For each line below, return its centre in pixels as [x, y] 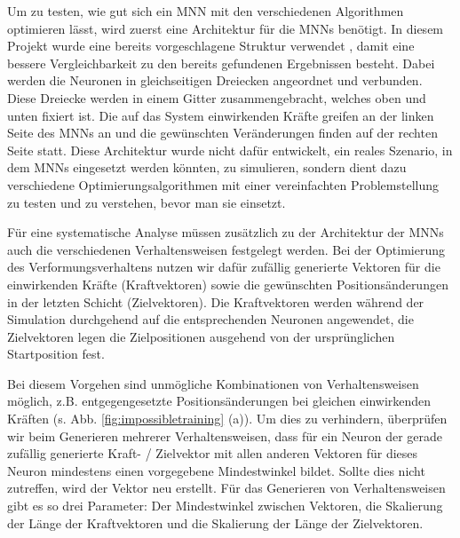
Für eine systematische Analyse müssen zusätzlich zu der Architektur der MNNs [226, 232]
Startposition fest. [56, 354]
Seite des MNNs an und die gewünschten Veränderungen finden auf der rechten [222, 133]
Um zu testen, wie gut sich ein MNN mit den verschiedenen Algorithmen [206, 11]
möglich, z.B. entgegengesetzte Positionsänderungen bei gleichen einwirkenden [219, 401]
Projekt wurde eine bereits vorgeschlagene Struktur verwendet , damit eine [211, 46]
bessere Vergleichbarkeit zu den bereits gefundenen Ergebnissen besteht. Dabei [221, 63]
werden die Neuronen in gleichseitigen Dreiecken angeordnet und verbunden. [215, 80]
